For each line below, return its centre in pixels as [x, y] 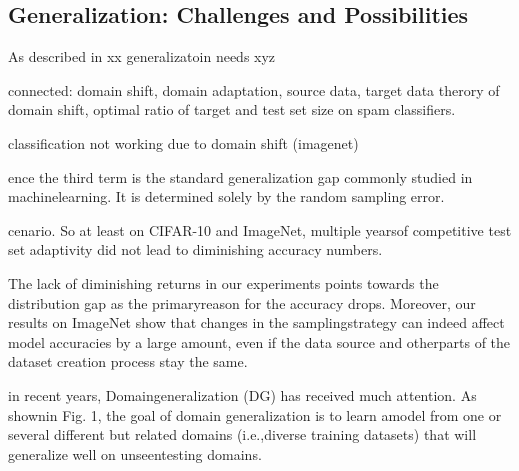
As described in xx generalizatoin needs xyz [142, 56]
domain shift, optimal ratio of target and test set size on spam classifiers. [232, 109]
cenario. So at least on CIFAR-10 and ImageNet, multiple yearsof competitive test [260, 229]
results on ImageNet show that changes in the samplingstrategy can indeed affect [256, 322]
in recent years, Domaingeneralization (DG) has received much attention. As [242, 394]
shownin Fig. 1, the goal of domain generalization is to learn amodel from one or [255, 414]
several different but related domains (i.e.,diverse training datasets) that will [242, 434]
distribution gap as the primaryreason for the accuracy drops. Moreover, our [242, 302]
